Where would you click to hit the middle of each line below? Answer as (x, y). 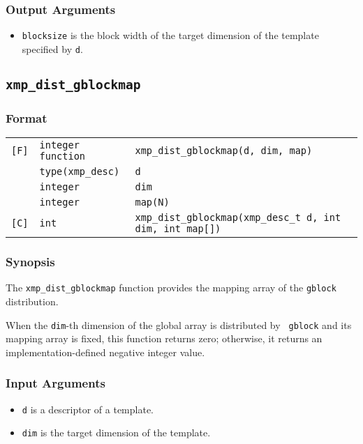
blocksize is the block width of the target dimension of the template (170, 35)
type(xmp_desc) (80, 172)
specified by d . (52, 48)
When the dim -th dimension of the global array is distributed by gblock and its (179, 324)
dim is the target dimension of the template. (116, 432)
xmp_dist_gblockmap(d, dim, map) (224, 151)
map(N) (152, 202)
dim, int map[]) (178, 229)
